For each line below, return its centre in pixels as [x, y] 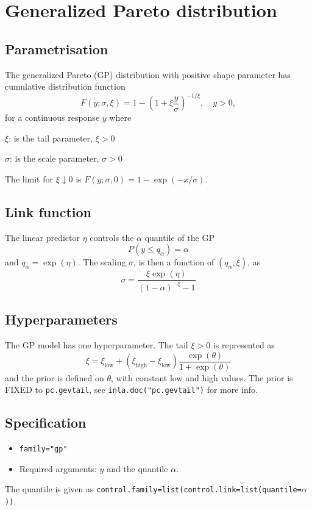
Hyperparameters [61, 319]
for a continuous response [52, 117]
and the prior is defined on [55, 377]
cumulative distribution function [65, 86]
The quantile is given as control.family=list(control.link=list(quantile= [153, 489]
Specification [46, 422]
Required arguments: [58, 468]
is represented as [244, 345]
